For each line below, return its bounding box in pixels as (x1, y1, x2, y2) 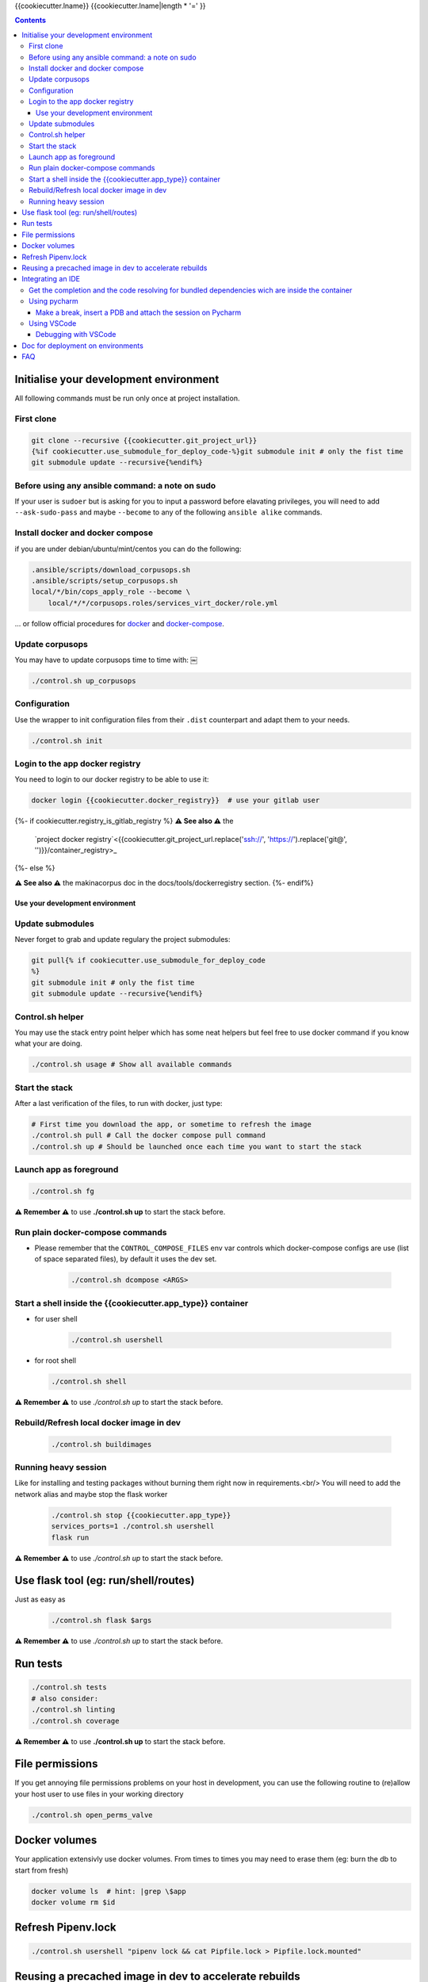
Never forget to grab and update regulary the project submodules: (14, 935, 231, 943)
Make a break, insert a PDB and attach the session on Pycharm (36, 308, 242, 317)
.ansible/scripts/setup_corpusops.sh (31, 576, 178, 585)
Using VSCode (29, 318, 77, 328)
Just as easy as (14, 1594, 66, 1605)
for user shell (34, 1314, 78, 1324)
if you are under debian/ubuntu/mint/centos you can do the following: (14, 544, 242, 553)
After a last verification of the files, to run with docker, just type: (14, 1099, 223, 1108)
